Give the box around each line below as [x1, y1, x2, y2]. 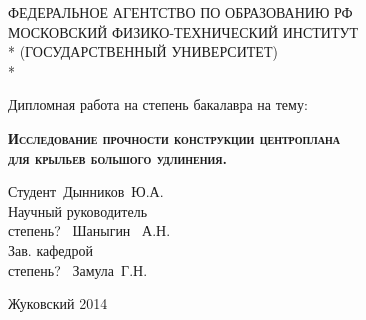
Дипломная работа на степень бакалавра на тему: [8, 94, 308, 115]
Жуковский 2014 [8, 293, 108, 314]
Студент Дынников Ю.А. [8, 181, 164, 202]
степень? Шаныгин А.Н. [8, 220, 171, 241]
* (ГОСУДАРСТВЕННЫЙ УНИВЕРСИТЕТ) [8, 41, 278, 62]
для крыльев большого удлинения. [8, 147, 227, 168]
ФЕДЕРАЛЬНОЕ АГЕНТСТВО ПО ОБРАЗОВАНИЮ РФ [8, 2, 353, 22]
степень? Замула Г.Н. [8, 259, 148, 280]
